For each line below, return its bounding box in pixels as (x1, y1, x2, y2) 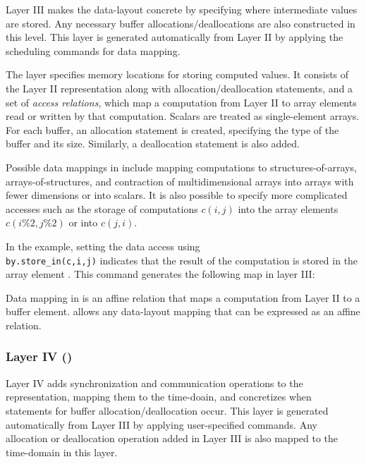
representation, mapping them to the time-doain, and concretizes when (6, 389, 312, 404)
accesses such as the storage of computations (6, 201, 198, 216)
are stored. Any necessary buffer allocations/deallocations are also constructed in (6, 16, 355, 30)
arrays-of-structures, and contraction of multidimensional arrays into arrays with (6, 173, 354, 188)
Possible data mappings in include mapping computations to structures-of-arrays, (6, 159, 357, 174)
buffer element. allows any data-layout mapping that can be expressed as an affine (6, 304, 360, 319)
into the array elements (238, 201, 338, 216)
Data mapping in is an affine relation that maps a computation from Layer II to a (6, 290, 360, 305)
